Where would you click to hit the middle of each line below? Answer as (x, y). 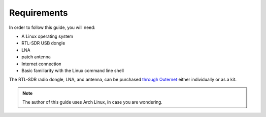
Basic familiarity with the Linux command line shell (73, 70)
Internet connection (41, 64)
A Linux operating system (47, 36)
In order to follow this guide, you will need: (52, 27)
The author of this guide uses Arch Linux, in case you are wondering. (92, 102)
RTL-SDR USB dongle (43, 43)
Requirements (39, 13)
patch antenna (36, 57)
